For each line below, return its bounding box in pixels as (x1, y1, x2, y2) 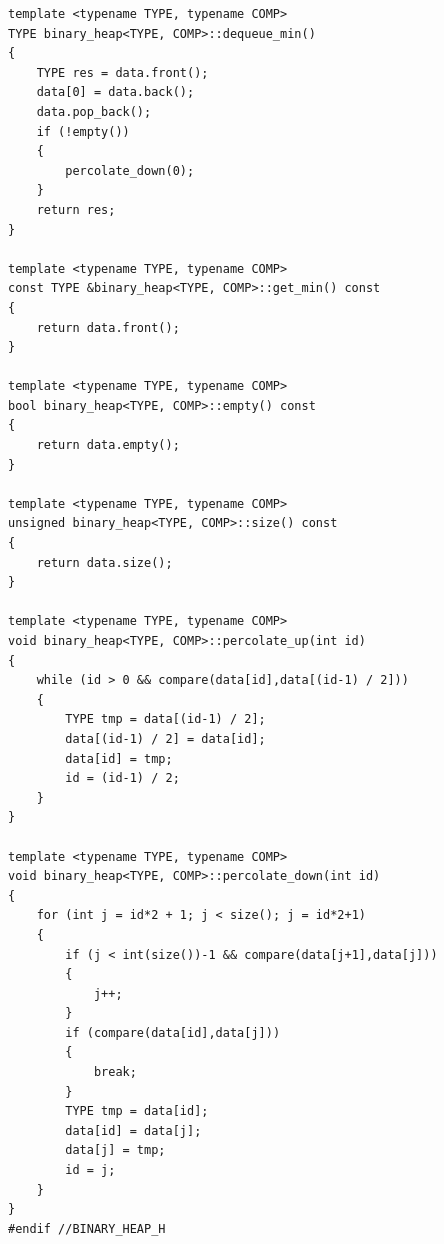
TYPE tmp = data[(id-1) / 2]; (65, 712, 266, 727)
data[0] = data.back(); (36, 85, 195, 100)
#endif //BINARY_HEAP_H (8, 1221, 166, 1236)
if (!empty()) (36, 124, 130, 139)
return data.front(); (36, 320, 180, 335)
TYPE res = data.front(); (36, 65, 209, 80)
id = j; (65, 1163, 116, 1178)
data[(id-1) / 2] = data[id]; (65, 731, 266, 746)
